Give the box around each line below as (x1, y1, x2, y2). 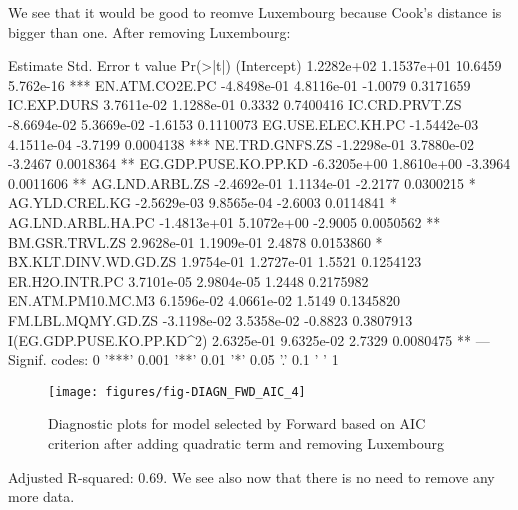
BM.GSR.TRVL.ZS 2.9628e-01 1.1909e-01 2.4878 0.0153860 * (8, 231, 383, 252)
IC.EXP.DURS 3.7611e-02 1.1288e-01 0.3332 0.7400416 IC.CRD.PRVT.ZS (8, 94, 462, 115)
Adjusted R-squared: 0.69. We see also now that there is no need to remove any (8, 466, 495, 487)
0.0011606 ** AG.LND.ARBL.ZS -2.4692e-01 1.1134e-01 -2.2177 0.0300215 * (8, 172, 476, 193)
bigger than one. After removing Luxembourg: (8, 21, 291, 42)
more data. (8, 486, 75, 507)
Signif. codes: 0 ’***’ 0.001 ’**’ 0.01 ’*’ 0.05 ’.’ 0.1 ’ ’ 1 (8, 349, 339, 370)
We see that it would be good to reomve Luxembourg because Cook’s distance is (8, 2, 502, 22)
